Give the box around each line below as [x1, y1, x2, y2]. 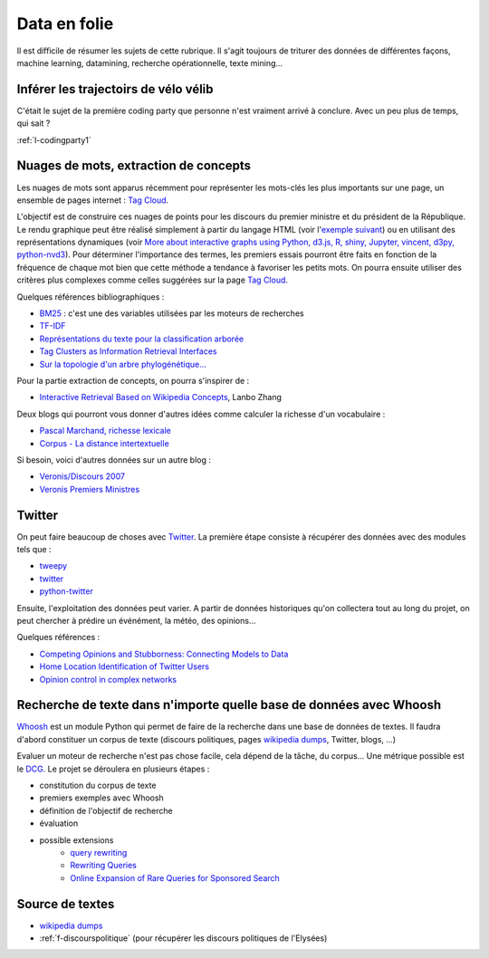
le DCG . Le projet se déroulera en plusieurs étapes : [16, 763, 210, 774]
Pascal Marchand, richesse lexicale [39, 426, 171, 436]
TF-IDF [39, 321, 66, 331]
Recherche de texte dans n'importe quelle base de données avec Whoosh [16, 697, 442, 713]
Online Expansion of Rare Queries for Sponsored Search [70, 872, 280, 883]
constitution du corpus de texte [39, 780, 157, 791]
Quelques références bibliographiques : [16, 291, 165, 302]
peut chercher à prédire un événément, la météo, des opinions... [16, 615, 256, 626]
